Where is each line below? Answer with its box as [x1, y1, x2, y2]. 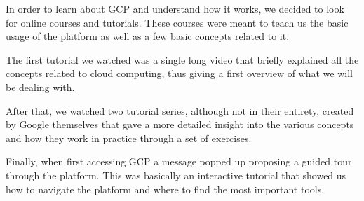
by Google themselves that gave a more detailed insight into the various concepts [6, 117, 354, 132]
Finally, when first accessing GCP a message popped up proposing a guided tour [6, 154, 352, 169]
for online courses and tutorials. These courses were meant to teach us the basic [6, 15, 349, 29]
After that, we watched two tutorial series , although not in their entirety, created [6, 103, 354, 118]
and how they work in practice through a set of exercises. [6, 130, 252, 145]
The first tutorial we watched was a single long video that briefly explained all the [6, 52, 359, 67]
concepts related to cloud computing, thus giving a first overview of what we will [6, 66, 353, 81]
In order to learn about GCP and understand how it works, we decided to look [6, 1, 344, 15]
